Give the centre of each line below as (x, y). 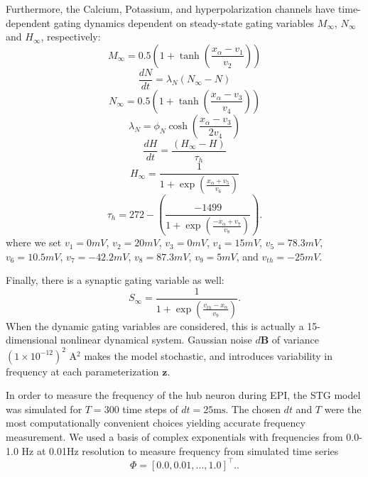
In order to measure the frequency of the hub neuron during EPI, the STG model (183, 395)
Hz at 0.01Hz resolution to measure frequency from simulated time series (180, 450)
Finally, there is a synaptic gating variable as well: (115, 280)
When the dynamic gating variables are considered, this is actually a (155, 325)
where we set (34, 242)
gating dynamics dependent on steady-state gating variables (184, 22)
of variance (295, 340)
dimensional (32, 340)
